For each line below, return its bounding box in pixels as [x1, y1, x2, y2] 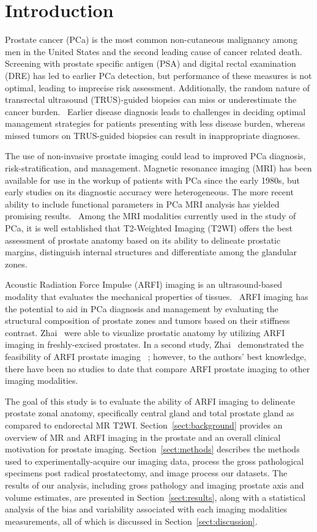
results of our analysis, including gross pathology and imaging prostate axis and [5, 478, 304, 491]
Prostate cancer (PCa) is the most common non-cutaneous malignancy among [5, 33, 297, 46]
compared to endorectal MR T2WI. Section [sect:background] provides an [5, 418, 283, 431]
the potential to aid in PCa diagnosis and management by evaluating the [5, 302, 278, 315]
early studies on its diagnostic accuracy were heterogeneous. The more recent [5, 185, 294, 198]
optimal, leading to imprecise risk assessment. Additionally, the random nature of [5, 81, 310, 94]
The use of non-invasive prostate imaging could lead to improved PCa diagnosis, [5, 149, 306, 162]
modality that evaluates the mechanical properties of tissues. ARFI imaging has [5, 290, 308, 302]
